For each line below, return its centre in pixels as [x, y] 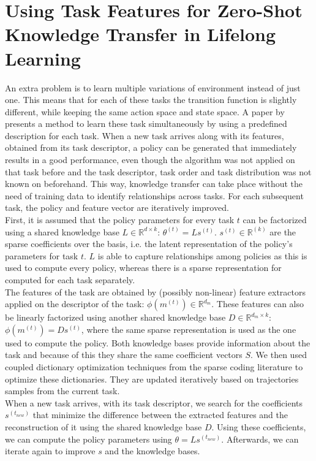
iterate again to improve [50, 451]
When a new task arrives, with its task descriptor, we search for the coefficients [154, 402]
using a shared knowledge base [62, 231]
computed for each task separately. [70, 280]
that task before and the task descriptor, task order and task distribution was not [158, 171]
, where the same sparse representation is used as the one [189, 329]
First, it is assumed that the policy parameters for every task [120, 220]
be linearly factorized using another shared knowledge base [115, 317]
